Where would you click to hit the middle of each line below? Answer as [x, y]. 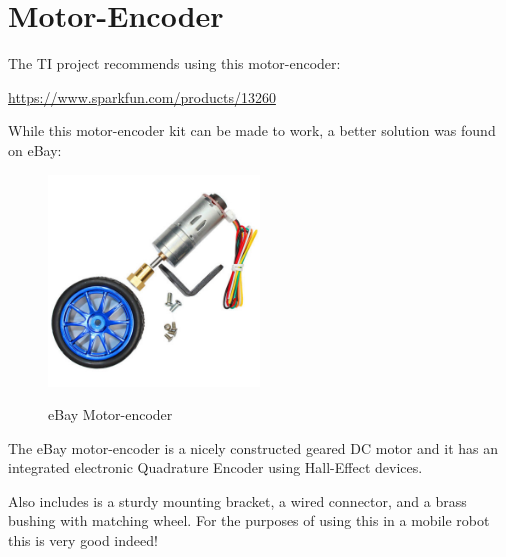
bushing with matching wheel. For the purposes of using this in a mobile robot [249, 520]
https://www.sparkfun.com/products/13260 [142, 96]
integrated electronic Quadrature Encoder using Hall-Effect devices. [215, 467]
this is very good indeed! [83, 540]
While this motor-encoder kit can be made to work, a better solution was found [252, 130]
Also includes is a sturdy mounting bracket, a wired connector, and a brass [237, 500]
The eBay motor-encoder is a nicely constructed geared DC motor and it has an [253, 447]
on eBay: [35, 149]
